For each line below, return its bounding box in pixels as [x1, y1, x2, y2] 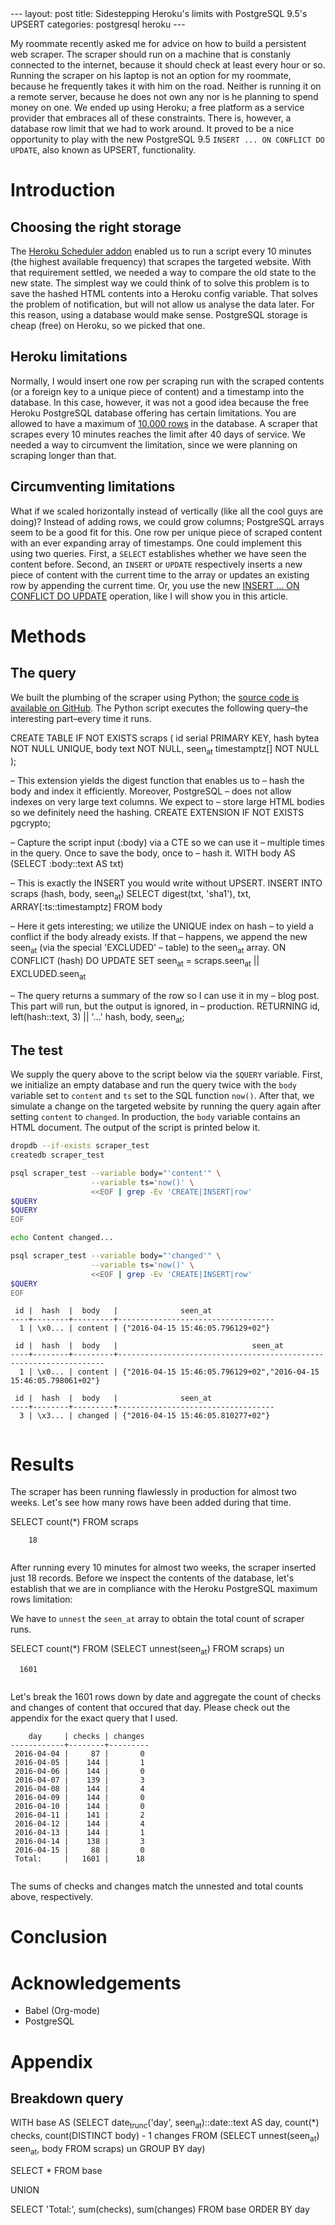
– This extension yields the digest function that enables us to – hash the [10, 775, 305, 787]
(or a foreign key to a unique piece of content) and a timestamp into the [10, 385, 305, 397]
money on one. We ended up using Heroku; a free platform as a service [10, 102, 305, 113]
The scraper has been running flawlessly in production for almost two [10, 1486, 297, 1498]
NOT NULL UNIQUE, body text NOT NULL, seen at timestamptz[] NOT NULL [10, 742, 320, 757]
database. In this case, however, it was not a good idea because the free [10, 396, 310, 408]
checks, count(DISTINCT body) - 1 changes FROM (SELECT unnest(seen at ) [10, 2130, 320, 2144]
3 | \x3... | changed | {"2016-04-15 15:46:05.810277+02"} [19, 1411, 271, 1421]
